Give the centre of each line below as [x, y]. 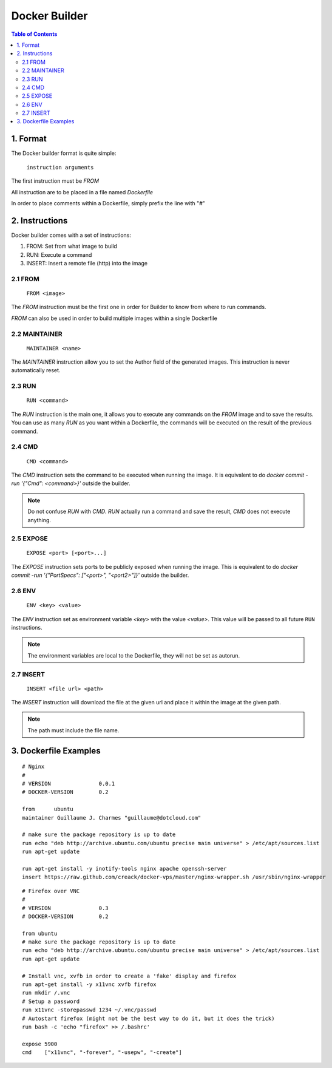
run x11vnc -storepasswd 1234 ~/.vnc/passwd [90, 1010]
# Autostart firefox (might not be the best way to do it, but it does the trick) [148, 1018]
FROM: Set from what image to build [72, 247]
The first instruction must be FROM [55, 181]
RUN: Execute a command [59, 254]
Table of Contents [34, 34]
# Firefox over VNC [51, 891]
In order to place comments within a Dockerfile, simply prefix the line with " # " [108, 203]
